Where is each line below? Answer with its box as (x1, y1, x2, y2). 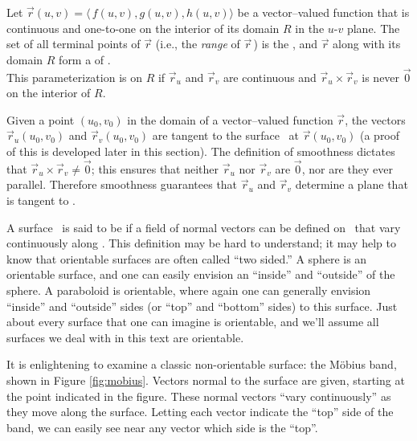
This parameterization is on (6, 68, 143, 85)
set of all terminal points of (6, 35, 141, 52)
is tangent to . (6, 191, 76, 208)
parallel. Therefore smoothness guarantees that (6, 176, 238, 193)
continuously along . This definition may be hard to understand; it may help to (6, 235, 396, 251)
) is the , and (253, 35, 318, 52)
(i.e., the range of (155, 35, 240, 52)
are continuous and (223, 68, 317, 85)
